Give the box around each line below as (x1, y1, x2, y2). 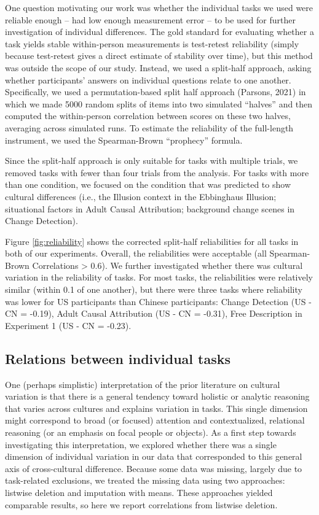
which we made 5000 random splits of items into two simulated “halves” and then (5, 97, 313, 110)
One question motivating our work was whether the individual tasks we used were (5, 1, 313, 14)
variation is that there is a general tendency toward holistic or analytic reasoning (5, 390, 310, 403)
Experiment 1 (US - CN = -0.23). (5, 319, 132, 331)
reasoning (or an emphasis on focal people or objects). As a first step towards (5, 426, 296, 439)
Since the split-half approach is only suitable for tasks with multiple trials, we (5, 154, 298, 167)
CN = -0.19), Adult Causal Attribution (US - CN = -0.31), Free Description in (5, 307, 302, 320)
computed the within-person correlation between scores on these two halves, (5, 109, 291, 122)
